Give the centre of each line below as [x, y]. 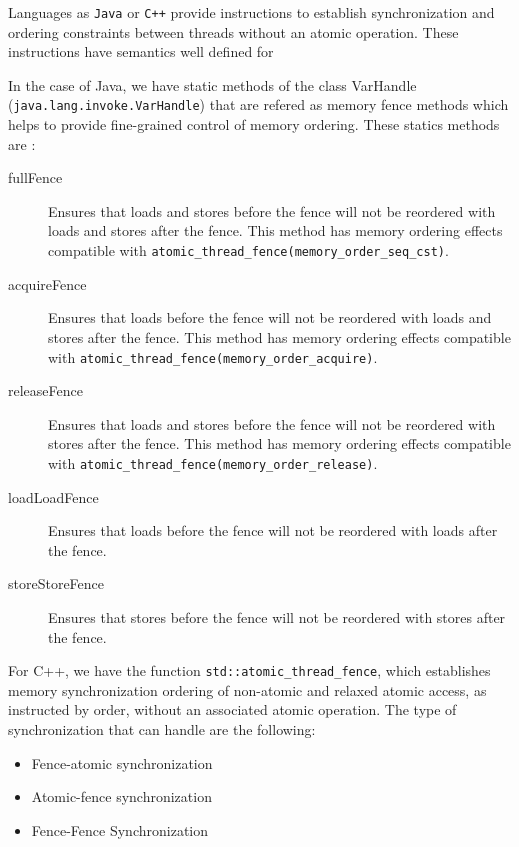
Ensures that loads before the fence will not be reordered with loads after [273, 530]
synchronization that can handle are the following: [162, 729]
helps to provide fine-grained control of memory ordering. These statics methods [254, 124]
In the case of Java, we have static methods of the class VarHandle [212, 84]
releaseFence [45, 390]
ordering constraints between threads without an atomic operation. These [233, 31]
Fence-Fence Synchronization [120, 829]
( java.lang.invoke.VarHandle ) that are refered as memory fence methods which [258, 104]
